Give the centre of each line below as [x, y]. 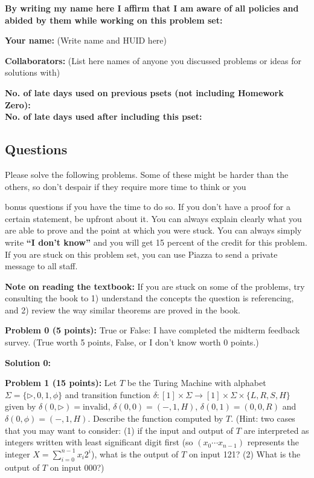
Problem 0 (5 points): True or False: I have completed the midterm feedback [152, 330]
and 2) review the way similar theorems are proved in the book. [123, 309]
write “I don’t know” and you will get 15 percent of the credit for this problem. [156, 242]
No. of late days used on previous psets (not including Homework [144, 92]
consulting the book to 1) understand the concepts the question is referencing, [149, 298]
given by [21, 406]
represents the [273, 442]
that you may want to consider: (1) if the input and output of [119, 430]
